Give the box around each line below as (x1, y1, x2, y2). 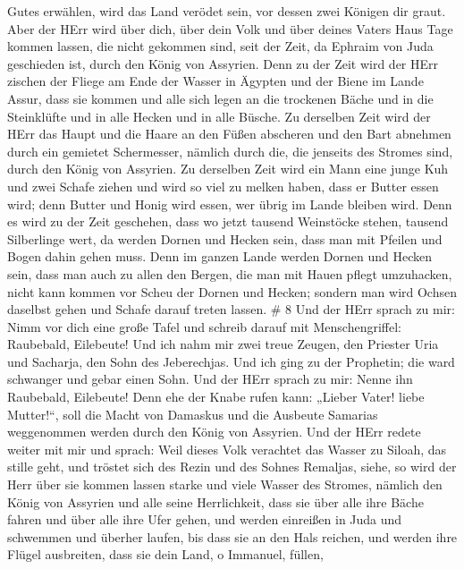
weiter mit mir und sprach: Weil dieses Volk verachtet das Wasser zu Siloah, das (7, 439, 447, 458)
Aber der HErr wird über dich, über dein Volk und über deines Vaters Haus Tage (7, 19, 453, 38)
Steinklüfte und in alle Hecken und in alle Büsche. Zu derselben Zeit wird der (7, 106, 431, 125)
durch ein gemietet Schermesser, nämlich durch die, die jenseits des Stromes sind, (7, 141, 453, 160)
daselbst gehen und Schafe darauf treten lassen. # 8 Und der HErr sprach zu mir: (7, 300, 455, 318)
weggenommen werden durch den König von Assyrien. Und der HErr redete (7, 422, 421, 441)
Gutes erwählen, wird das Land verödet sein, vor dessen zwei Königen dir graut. (7, 2, 446, 20)
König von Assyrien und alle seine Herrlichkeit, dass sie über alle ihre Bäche (7, 492, 424, 511)
